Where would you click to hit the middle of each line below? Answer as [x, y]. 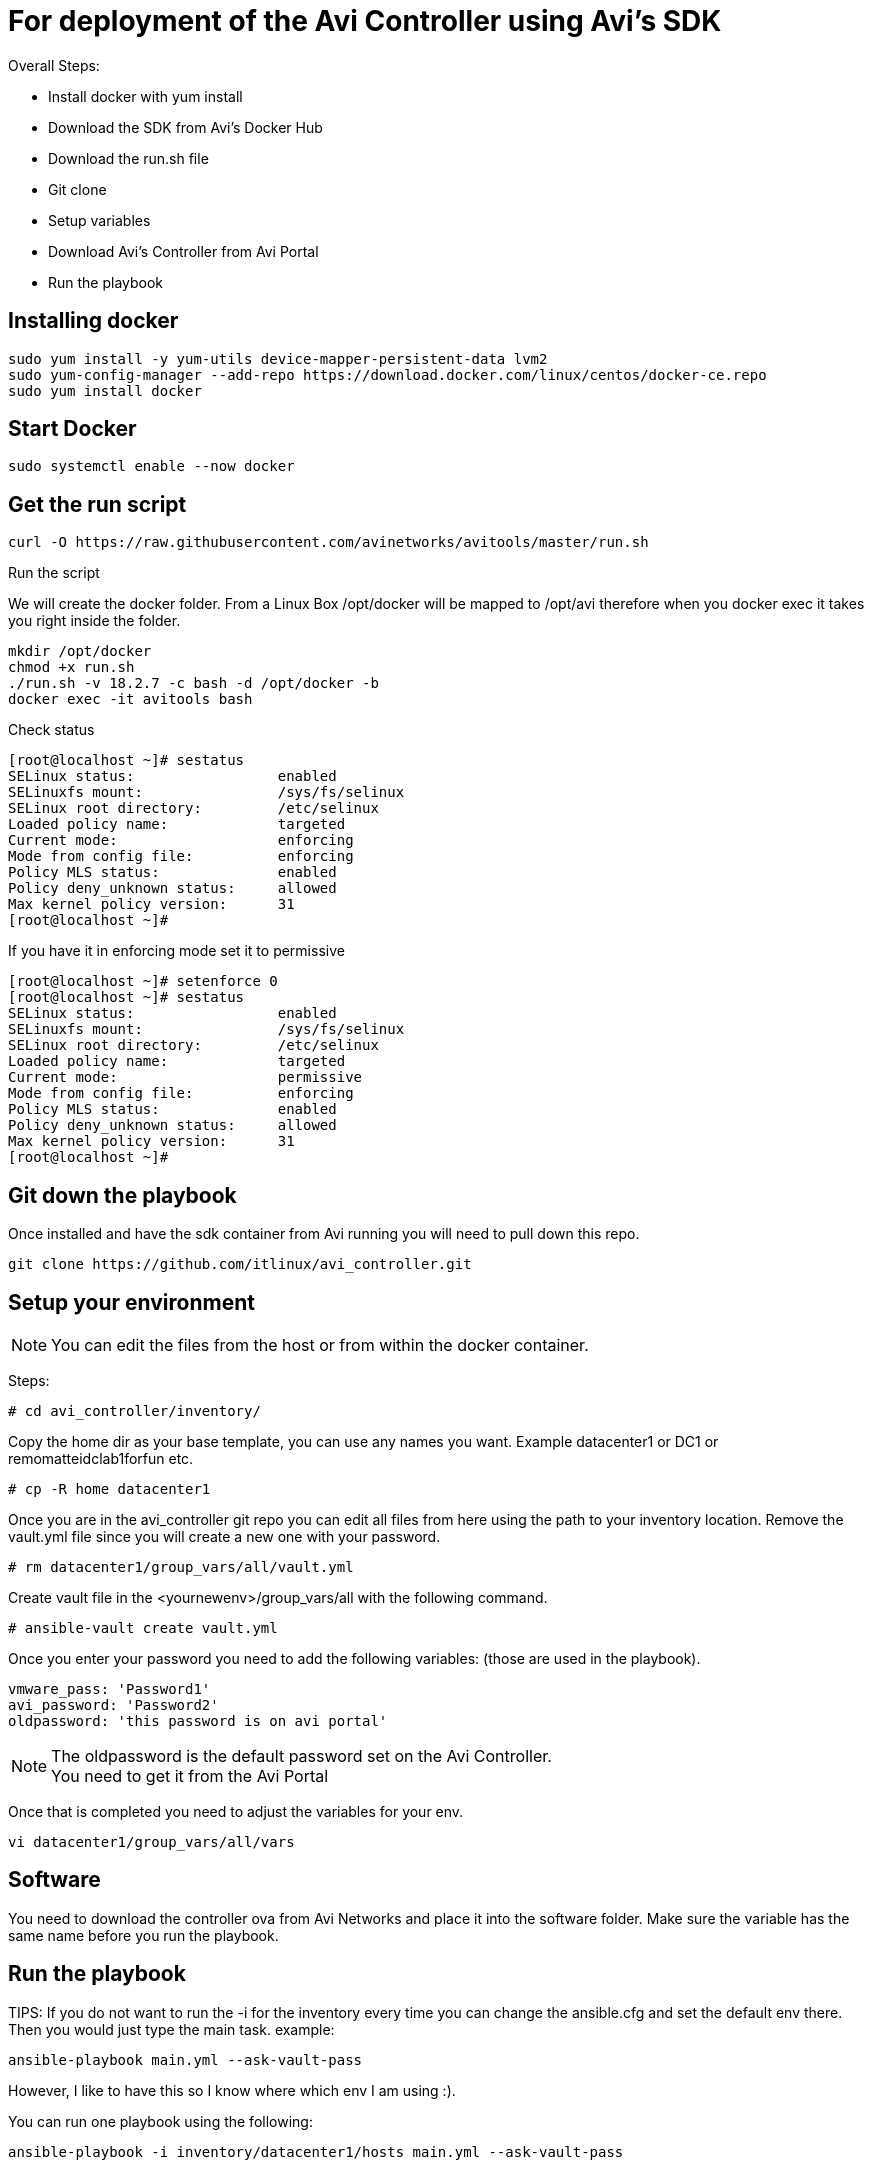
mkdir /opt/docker [80, 651]
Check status [51, 730]
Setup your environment [131, 1302]
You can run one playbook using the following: [160, 2121]
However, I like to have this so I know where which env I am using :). [232, 2090]
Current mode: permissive [185, 1077]
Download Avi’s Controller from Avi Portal [183, 251]
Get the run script [97, 504]
